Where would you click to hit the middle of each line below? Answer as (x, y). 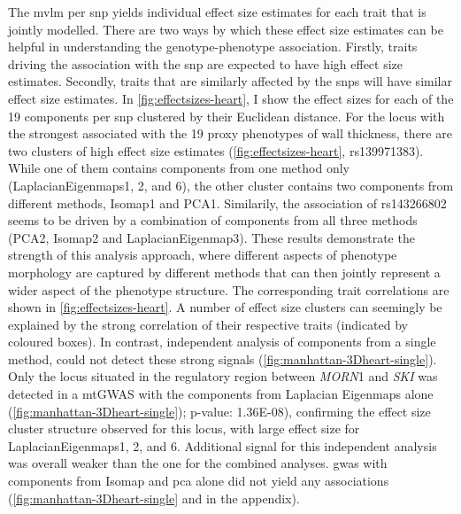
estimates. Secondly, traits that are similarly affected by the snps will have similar (230, 81)
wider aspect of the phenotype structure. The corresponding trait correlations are (229, 289)
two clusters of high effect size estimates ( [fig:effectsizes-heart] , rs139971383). (216, 150)
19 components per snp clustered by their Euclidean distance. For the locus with (227, 116)
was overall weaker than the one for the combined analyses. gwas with (198, 463)
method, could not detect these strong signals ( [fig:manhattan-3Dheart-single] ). (223, 358)
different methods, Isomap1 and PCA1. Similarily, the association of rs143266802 (227, 202)
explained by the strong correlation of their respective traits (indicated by (208, 324)
